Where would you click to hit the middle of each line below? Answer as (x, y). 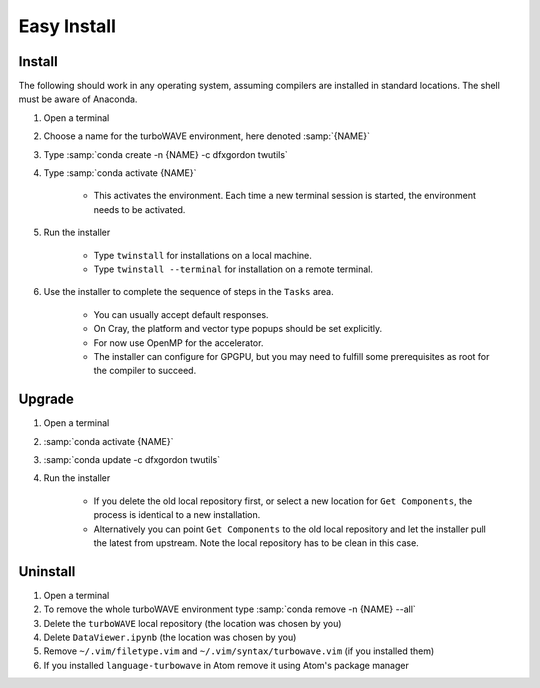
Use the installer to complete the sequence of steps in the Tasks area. (188, 292)
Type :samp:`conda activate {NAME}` (120, 173)
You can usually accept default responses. (181, 314)
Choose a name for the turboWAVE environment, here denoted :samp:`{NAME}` (206, 136)
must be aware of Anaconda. (78, 99)
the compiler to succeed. (145, 371)
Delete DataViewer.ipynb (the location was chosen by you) (170, 637)
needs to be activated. (139, 209)
